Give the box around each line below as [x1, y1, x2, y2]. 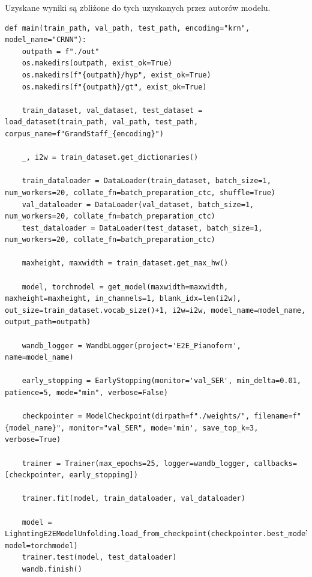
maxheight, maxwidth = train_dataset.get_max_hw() [22, 259, 229, 268]
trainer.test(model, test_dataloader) [22, 553, 177, 562]
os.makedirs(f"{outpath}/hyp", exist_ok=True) [22, 70, 211, 79]
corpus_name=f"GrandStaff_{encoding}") [5, 129, 164, 138]
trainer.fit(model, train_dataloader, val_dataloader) [22, 494, 245, 503]
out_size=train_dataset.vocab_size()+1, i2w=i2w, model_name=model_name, [5, 306, 306, 315]
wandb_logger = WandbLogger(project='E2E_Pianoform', [22, 341, 241, 350]
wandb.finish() [22, 564, 82, 573]
